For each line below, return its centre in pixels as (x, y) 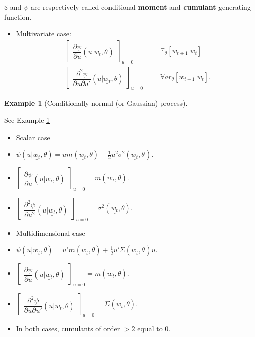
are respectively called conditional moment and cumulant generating (141, 7)
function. (18, 16)
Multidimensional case (50, 233)
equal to (150, 328)
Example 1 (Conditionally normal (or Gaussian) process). (96, 103)
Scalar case (33, 137)
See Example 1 (27, 120)
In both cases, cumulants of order (68, 328)
